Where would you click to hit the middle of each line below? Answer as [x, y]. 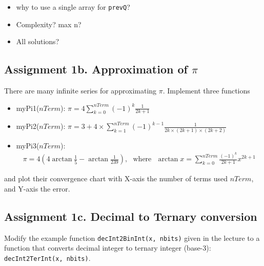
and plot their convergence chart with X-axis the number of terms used [116, 178]
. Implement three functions [206, 91]
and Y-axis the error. [37, 188]
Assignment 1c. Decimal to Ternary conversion [131, 216]
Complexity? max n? [49, 24]
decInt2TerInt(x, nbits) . [47, 258]
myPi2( [28, 126]
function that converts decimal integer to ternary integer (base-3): [108, 248]
